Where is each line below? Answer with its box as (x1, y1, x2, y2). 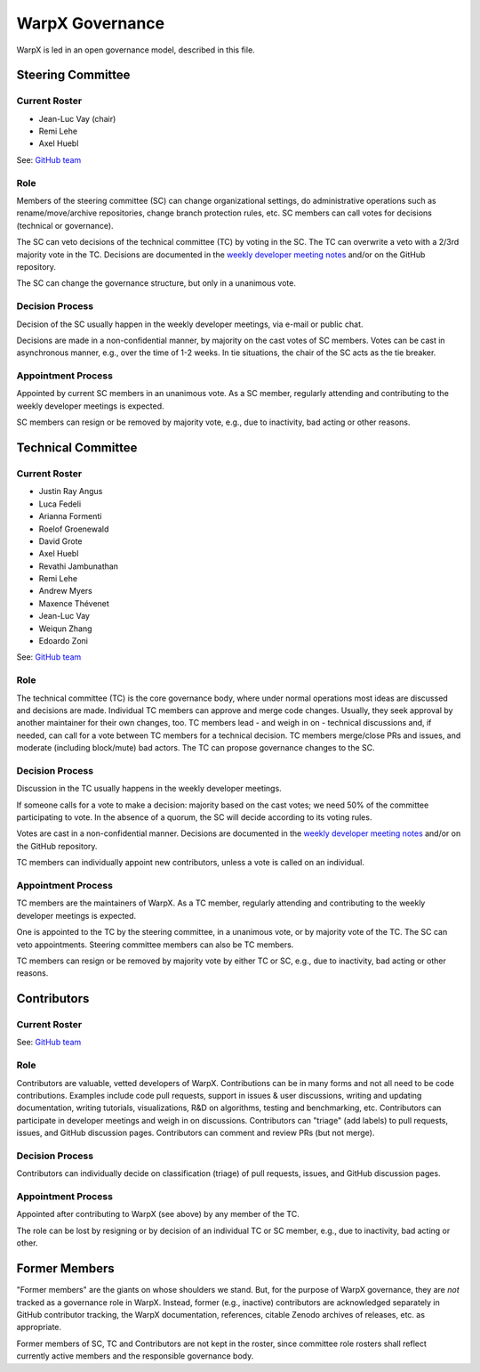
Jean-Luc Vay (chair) (38, 113, 116, 124)
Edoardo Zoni (38, 636, 89, 646)
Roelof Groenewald (38, 524, 109, 534)
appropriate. (16, 1322, 62, 1333)
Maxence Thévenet (38, 597, 110, 609)
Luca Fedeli (38, 499, 82, 509)
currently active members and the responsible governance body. (16, 1351, 254, 1361)
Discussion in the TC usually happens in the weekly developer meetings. (16, 783, 282, 794)
